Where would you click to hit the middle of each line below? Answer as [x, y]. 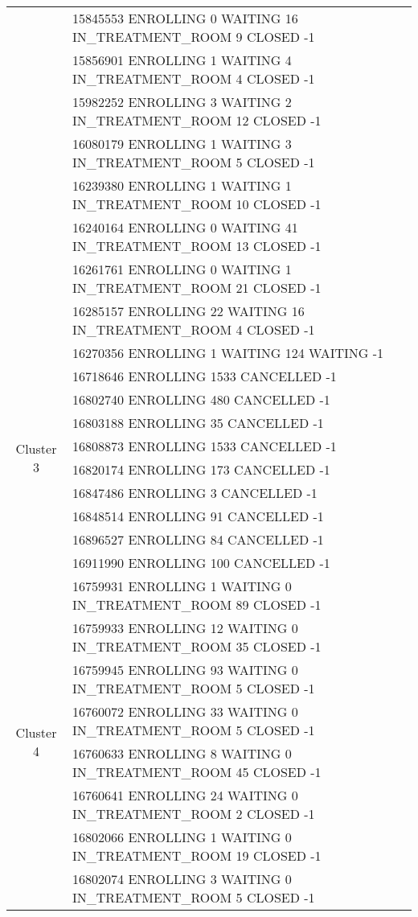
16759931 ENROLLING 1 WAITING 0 [182, 586]
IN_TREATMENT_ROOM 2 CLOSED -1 [194, 814]
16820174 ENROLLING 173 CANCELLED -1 [201, 469]
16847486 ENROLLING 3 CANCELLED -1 [195, 493]
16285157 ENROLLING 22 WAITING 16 [189, 311]
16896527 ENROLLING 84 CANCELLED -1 [198, 539]
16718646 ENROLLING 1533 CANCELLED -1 [205, 376]
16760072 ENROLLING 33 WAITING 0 [185, 711]
